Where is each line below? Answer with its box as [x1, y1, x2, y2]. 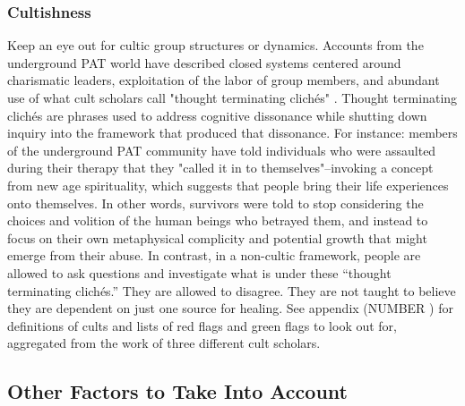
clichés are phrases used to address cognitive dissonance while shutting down [7, 106, 427, 124]
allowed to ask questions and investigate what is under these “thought [7, 263, 392, 282]
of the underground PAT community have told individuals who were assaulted [7, 140, 436, 159]
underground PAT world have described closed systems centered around [7, 53, 401, 72]
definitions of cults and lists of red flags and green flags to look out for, [7, 316, 397, 334]
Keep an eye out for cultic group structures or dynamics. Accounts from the [7, 36, 424, 55]
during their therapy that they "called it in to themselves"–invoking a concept [7, 158, 434, 177]
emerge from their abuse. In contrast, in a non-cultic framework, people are [7, 246, 421, 265]
